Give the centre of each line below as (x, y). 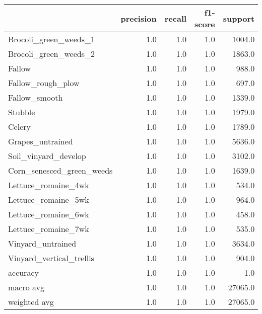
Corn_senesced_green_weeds (60, 170)
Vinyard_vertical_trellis (51, 258)
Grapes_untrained (41, 141)
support (239, 18)
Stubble (22, 112)
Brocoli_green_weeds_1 (51, 39)
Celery (19, 127)
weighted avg (31, 302)
